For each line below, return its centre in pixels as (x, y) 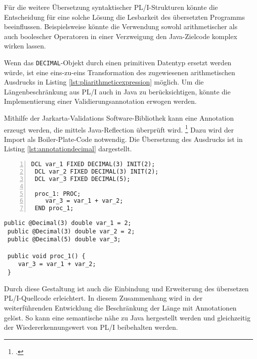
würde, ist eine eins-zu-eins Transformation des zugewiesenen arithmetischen (120, 72)
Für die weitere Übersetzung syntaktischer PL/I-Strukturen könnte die (111, 7)
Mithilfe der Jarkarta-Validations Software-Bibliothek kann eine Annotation (119, 118)
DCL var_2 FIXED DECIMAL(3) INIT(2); (97, 171)
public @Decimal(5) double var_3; (64, 240)
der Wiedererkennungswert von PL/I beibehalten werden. (91, 327)
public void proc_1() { (46, 256)
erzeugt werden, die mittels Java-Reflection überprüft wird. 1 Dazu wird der (119, 129)
